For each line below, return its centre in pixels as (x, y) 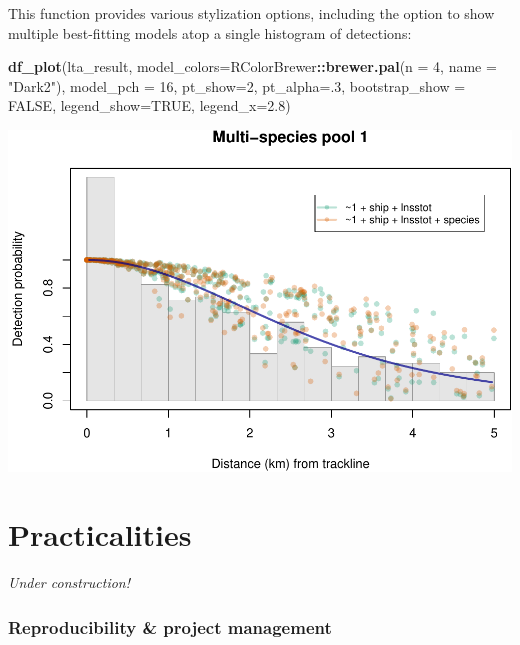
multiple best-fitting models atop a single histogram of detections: (210, 32)
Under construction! (69, 582)
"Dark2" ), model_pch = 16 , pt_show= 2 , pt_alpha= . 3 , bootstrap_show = (237, 85)
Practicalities (100, 534)
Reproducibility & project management (170, 626)
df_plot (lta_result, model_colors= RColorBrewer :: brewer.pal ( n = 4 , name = (252, 66)
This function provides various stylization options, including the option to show (251, 13)
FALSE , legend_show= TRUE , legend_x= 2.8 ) (149, 105)
